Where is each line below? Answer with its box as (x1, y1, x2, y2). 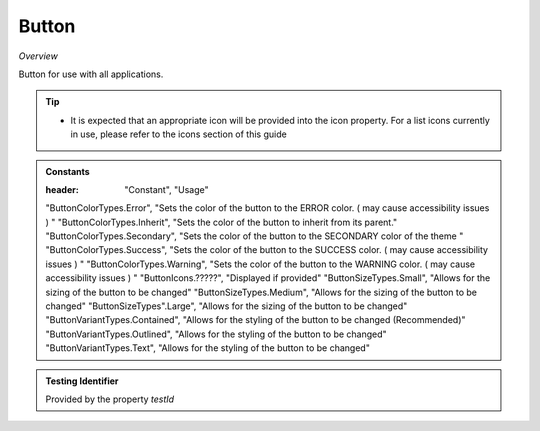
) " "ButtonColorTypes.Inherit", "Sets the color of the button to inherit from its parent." (45, 216, 398, 228)
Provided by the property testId (45, 393, 175, 405)
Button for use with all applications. (18, 68, 164, 80)
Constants (45, 165, 90, 177)
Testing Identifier (45, 375, 119, 387)
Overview (18, 50, 59, 62)
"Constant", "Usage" (124, 183, 209, 195)
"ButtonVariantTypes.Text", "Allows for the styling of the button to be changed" (45, 342, 370, 354)
